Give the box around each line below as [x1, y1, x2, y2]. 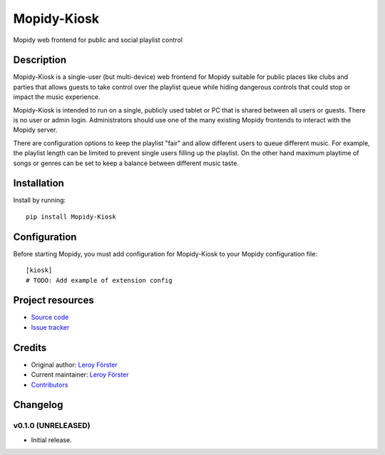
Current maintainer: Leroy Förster [31, 370, 130, 379]
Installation [13, 177, 64, 189]
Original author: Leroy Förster [31, 360, 118, 369]
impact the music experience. [13, 93, 101, 101]
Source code [31, 313, 69, 322]
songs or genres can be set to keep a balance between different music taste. [13, 159, 239, 167]
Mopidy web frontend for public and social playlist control [13, 36, 183, 44]
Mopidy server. [13, 125, 58, 135]
